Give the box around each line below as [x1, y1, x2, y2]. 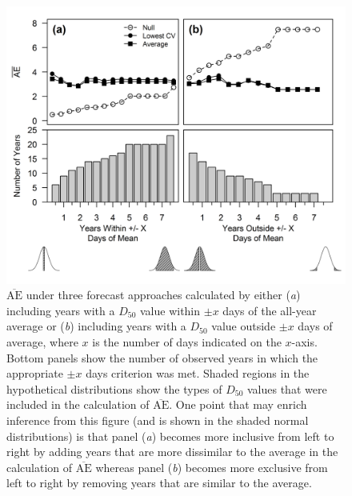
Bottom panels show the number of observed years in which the [6, 349, 318, 366]
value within [139, 302, 201, 318]
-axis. [291, 333, 318, 350]
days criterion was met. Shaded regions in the [86, 365, 310, 382]
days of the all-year [222, 302, 317, 318]
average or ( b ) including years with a [6, 318, 186, 334]
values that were [246, 380, 327, 397]
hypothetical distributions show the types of [6, 380, 222, 397]
